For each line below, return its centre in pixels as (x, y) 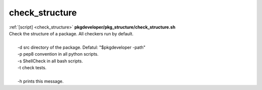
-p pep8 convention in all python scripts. (58, 54)
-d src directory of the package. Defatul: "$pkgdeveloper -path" (82, 47)
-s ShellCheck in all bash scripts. (50, 61)
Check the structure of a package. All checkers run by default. (71, 33)
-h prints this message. (41, 81)
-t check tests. (32, 67)
